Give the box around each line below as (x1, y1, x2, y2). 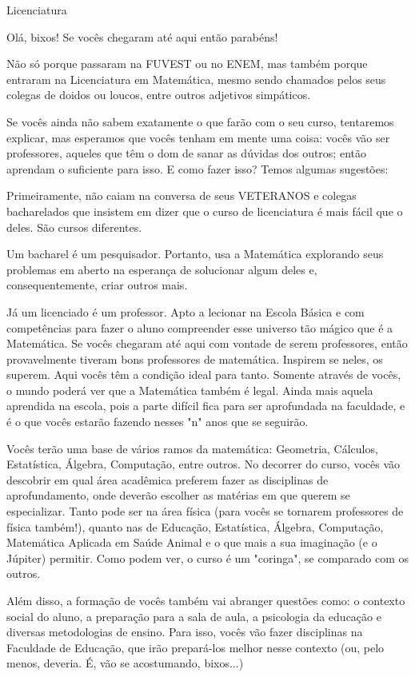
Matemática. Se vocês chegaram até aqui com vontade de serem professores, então (6, 335, 408, 352)
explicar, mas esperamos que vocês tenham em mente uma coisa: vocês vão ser (6, 129, 390, 145)
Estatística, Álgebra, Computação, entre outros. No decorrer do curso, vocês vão (6, 456, 400, 472)
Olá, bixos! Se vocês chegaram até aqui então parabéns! (6, 28, 278, 45)
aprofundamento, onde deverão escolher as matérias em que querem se (6, 487, 350, 504)
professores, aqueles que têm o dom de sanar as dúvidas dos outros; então (6, 145, 366, 161)
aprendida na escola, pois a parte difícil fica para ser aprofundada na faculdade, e (6, 397, 405, 414)
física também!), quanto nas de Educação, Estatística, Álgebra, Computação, (6, 518, 384, 535)
